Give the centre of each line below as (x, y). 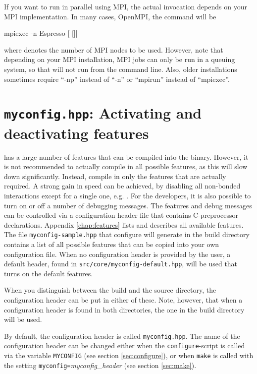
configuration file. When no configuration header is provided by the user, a (117, 254)
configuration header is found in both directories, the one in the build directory (124, 309)
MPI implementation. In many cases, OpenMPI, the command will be (110, 16)
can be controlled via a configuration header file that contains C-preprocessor (121, 215)
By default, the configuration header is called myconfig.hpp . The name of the (122, 336)
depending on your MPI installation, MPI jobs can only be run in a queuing (120, 59)
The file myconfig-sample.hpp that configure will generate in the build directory (127, 234)
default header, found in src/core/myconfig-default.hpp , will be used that (121, 264)
